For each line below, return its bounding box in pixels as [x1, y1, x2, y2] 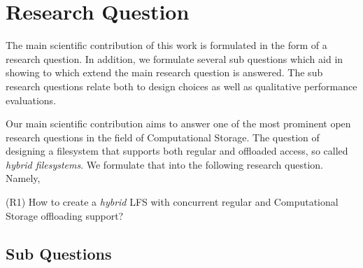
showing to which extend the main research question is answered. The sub [6, 65, 323, 80]
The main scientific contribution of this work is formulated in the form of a [6, 38, 327, 52]
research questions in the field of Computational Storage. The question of [6, 129, 320, 144]
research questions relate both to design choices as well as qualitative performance [6, 78, 357, 93]
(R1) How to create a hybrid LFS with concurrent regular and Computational [6, 195, 339, 209]
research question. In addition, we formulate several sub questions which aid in [6, 51, 343, 66]
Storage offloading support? [6, 208, 124, 223]
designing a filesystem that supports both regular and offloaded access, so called [6, 143, 348, 158]
